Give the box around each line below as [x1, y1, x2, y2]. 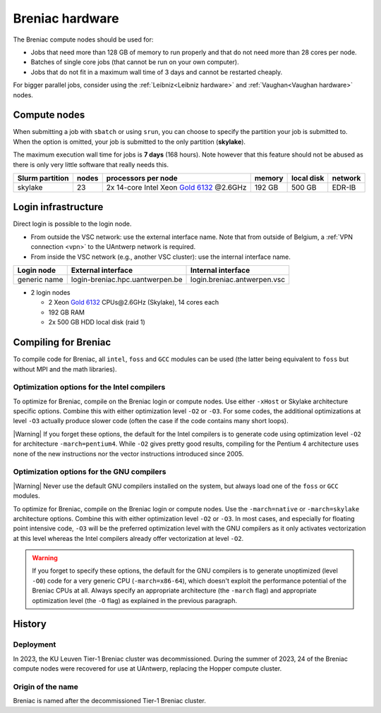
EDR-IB [332, 182, 356, 192]
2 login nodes [30, 288, 71, 297]
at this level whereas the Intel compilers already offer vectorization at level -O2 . [13, 534, 244, 542]
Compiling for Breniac [13, 336, 111, 348]
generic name [17, 275, 64, 285]
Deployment [13, 640, 56, 650]
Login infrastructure [13, 201, 104, 213]
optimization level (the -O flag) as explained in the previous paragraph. [32, 596, 238, 604]
